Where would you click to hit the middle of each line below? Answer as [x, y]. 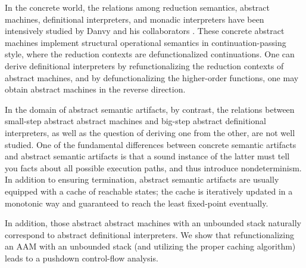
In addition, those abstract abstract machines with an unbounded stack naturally [153, 223]
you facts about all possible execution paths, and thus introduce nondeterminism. [153, 167]
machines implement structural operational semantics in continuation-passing [146, 42]
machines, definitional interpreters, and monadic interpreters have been [135, 19]
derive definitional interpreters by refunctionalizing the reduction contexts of [144, 65]
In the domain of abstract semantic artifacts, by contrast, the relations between [150, 109]
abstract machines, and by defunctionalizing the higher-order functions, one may [152, 77]
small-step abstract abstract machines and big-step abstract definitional [135, 121]
